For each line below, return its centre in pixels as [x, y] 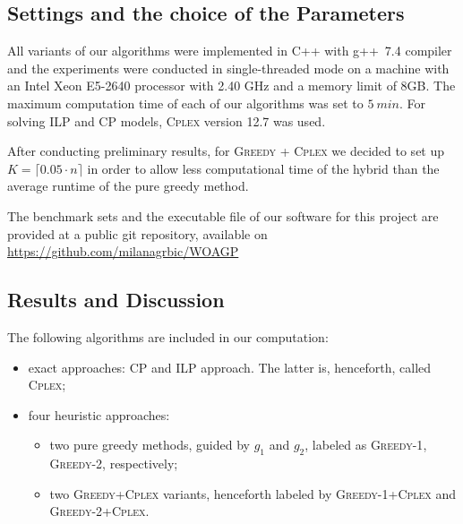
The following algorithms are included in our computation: [168, 336]
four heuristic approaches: [99, 414]
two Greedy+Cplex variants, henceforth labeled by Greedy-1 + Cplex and [253, 493]
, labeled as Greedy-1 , [366, 445]
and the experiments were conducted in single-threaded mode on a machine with [228, 68]
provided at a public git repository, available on [137, 233]
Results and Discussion [116, 300]
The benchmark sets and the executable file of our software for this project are [223, 215]
